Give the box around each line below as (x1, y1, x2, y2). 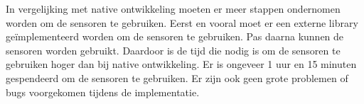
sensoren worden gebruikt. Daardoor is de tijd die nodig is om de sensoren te (6, 42, 341, 57)
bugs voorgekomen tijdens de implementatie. (6, 84, 200, 99)
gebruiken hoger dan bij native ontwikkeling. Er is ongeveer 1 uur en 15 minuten (6, 57, 357, 71)
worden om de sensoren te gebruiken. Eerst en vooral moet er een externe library (6, 15, 358, 30)
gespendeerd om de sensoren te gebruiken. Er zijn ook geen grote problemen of (6, 70, 348, 85)
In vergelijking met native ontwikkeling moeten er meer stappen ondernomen (6, 1, 341, 16)
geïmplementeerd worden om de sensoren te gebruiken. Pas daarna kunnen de (6, 29, 344, 44)
